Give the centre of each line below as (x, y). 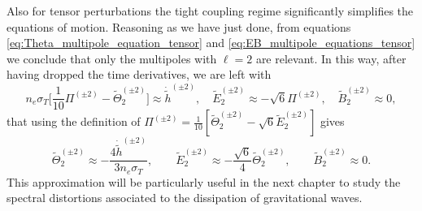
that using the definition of (74, 121)
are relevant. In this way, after (331, 58)
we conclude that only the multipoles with (112, 58)
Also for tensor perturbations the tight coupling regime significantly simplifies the (210, 11)
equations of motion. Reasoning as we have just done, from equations (179, 26)
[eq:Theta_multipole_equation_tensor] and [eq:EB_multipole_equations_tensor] (211, 43)
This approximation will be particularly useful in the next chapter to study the (204, 181)
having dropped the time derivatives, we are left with (139, 74)
